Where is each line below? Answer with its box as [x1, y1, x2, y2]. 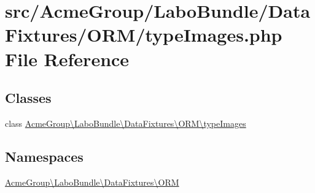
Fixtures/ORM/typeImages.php [5, 22, 282, 47]
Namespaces [5, 146, 84, 165]
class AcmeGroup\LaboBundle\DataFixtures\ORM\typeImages [5, 116, 246, 129]
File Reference [5, 46, 130, 71]
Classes [5, 88, 52, 107]
